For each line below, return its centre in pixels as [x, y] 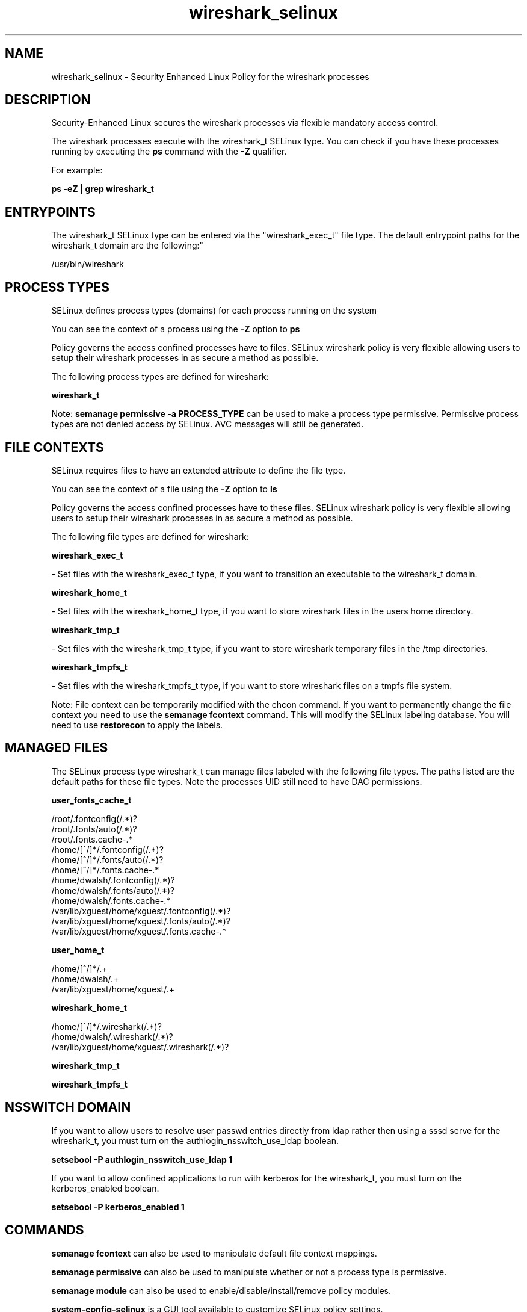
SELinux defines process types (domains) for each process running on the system [214, 311]
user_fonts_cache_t [91, 800]
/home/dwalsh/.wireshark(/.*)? [112, 1036]
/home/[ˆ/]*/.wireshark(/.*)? [106, 1026]
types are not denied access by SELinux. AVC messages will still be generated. [208, 424]
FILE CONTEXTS [54, 447]
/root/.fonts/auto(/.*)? [94, 829]
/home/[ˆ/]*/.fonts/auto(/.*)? [107, 859]
